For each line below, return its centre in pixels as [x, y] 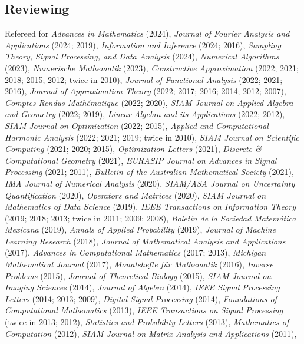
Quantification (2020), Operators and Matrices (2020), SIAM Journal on [136, 195]
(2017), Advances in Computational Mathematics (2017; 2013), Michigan [136, 252]
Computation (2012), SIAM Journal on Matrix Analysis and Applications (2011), [151, 333]
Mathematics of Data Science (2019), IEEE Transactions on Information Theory [150, 206]
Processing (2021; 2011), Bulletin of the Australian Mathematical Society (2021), [149, 172]
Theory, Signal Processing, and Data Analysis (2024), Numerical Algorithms [142, 56]
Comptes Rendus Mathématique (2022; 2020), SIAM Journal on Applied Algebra [149, 102]
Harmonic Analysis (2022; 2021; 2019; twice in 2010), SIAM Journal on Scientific [152, 137]
